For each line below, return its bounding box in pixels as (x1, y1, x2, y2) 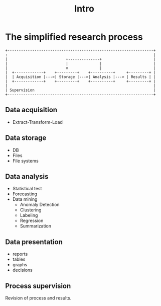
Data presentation (5, 238, 63, 246)
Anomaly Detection (20, 202, 60, 208)
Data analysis (5, 172, 49, 181)
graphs (12, 262, 28, 268)
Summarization (20, 223, 52, 229)
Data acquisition (5, 106, 58, 114)
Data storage (5, 134, 47, 142)
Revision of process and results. (5, 295, 72, 301)
